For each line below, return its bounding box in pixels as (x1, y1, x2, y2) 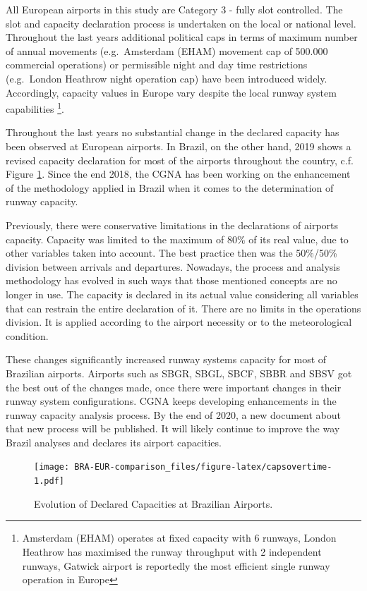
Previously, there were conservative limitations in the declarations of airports (6, 217, 339, 232)
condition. (6, 328, 49, 343)
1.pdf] (34, 476, 64, 487)
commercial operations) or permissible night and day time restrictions (6, 57, 308, 72)
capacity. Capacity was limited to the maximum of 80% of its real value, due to (6, 231, 349, 246)
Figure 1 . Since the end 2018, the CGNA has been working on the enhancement (6, 166, 351, 181)
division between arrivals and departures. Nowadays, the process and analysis (6, 259, 340, 274)
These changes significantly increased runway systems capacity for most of (6, 352, 327, 367)
